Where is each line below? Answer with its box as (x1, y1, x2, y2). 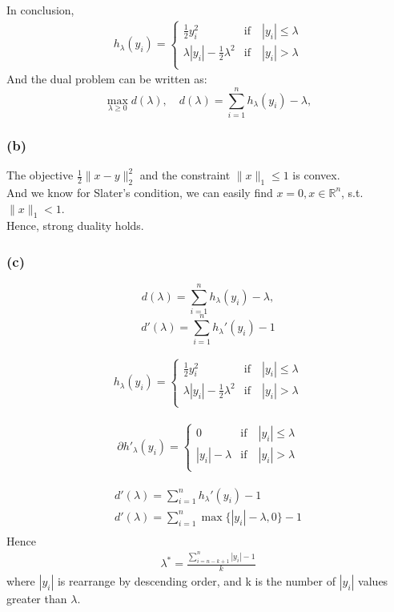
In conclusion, (6, 2, 74, 18)
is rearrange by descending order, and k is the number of (57, 573, 336, 590)
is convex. (292, 167, 340, 183)
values (358, 573, 388, 590)
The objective (6, 167, 74, 183)
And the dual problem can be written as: (6, 70, 207, 87)
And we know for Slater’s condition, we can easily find (6, 183, 273, 200)
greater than (6, 590, 67, 607)
